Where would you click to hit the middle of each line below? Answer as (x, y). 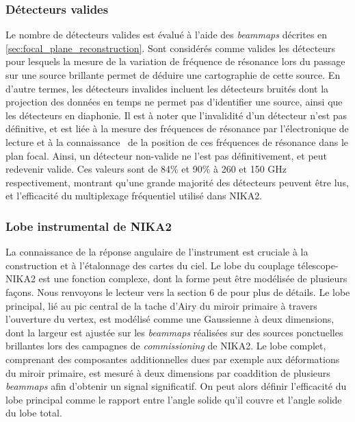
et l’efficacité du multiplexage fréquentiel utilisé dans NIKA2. (134, 196)
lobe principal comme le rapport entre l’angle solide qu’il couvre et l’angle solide (174, 399)
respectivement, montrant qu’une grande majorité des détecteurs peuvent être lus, (177, 182)
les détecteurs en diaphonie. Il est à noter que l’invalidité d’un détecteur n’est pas (176, 115)
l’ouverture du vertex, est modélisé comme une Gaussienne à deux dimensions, (170, 319)
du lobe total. (34, 413)
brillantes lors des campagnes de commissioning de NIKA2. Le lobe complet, (166, 346)
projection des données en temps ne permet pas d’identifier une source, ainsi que (174, 102)
